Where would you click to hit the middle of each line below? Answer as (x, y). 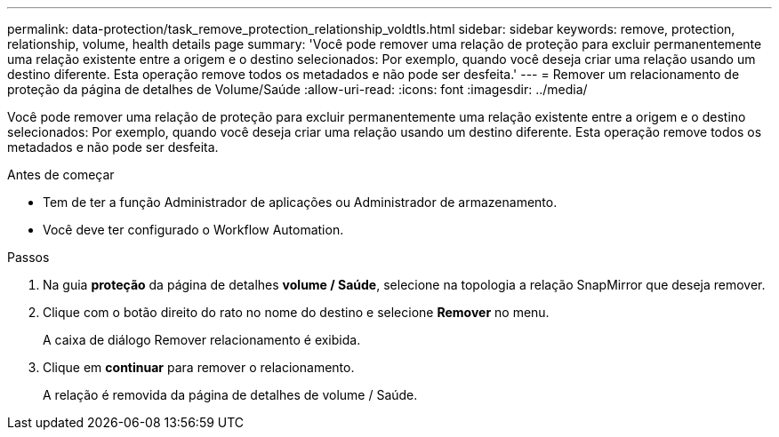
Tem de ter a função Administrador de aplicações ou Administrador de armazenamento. (300, 202)
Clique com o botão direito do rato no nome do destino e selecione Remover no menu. (296, 312)
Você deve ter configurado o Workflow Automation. (193, 230)
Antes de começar (61, 175)
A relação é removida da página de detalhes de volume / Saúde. (230, 395)
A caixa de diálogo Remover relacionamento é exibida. (202, 340)
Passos (28, 257)
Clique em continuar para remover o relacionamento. (199, 367)
